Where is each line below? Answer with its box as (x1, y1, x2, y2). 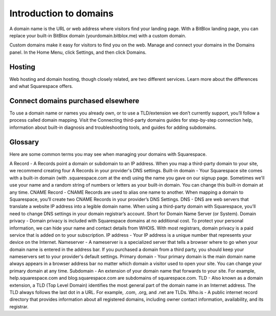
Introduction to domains (9, 8, 114, 19)
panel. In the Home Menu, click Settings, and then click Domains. (9, 49, 147, 55)
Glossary (9, 138, 39, 146)
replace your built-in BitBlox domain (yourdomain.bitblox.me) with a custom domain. (9, 32, 187, 38)
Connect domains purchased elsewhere (9, 96, 140, 105)
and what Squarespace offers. (9, 83, 74, 89)
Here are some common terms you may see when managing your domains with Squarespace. (9, 151, 207, 157)
